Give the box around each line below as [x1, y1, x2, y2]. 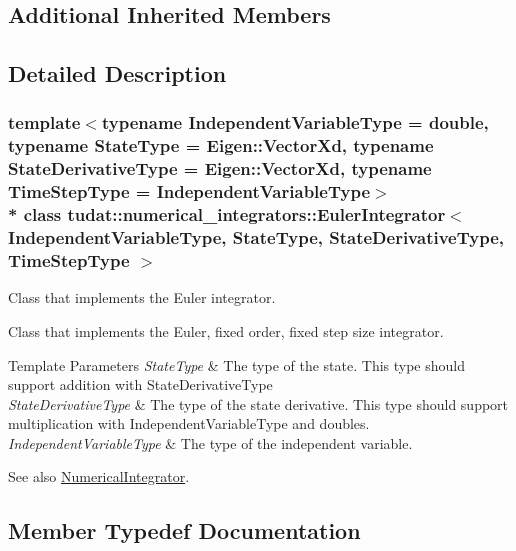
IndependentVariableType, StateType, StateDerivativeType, [8, 225, 504, 250]
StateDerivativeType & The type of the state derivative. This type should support [8, 393, 509, 414]
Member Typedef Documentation [8, 515, 361, 546]
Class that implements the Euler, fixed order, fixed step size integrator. [8, 320, 444, 341]
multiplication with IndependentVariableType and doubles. [8, 413, 370, 434]
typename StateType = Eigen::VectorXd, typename [8, 133, 434, 158]
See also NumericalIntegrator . [8, 466, 190, 487]
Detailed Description [8, 58, 227, 89]
